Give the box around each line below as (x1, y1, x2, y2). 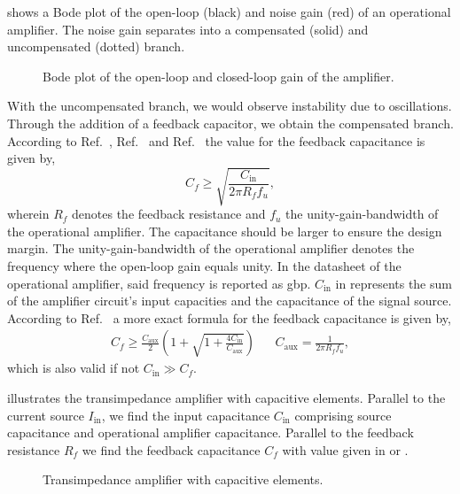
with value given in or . (282, 440, 409, 459)
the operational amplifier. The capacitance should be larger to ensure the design (7, 221, 442, 240)
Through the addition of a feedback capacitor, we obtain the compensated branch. (7, 113, 454, 132)
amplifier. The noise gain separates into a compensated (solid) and (7, 19, 369, 38)
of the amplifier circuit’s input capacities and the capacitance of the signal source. (7, 291, 452, 310)
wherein (7, 205, 50, 223)
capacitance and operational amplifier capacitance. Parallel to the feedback (7, 423, 414, 442)
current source (7, 405, 84, 424)
